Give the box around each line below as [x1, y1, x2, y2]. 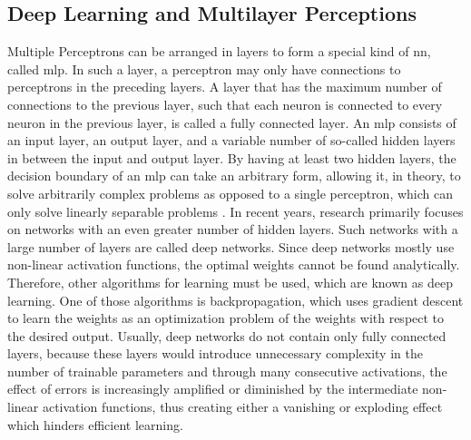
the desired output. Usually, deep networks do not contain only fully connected [7, 326, 446, 345]
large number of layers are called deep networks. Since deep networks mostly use [7, 237, 455, 256]
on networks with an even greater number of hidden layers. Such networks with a [7, 220, 458, 239]
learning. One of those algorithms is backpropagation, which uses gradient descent [7, 290, 464, 309]
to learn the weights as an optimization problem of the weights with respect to [7, 308, 445, 328]
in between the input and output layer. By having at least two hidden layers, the [7, 148, 456, 167]
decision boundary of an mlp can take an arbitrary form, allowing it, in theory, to [7, 166, 461, 185]
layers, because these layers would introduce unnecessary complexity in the [7, 344, 423, 363]
